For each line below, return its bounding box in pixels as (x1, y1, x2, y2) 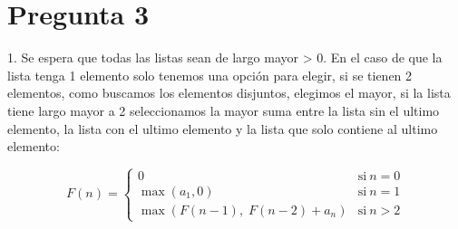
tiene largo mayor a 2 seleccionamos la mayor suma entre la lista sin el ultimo (7, 100, 440, 119)
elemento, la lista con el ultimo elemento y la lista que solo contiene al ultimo (7, 119, 438, 138)
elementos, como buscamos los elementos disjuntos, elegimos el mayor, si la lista (7, 83, 451, 102)
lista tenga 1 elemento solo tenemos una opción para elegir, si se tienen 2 (7, 65, 413, 84)
